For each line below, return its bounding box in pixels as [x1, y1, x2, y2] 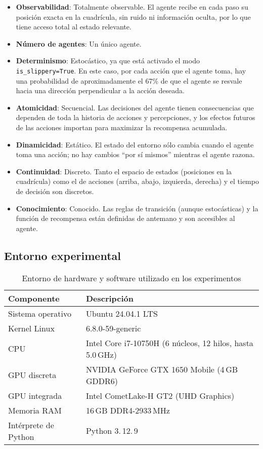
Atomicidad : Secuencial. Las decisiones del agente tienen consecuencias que [16, 102, 254, 113]
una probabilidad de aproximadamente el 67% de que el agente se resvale [16, 75, 242, 86]
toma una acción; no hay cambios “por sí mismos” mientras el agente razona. [16, 149, 255, 160]
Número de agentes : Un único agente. [16, 38, 142, 49]
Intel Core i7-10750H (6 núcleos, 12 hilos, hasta [85, 336, 253, 349]
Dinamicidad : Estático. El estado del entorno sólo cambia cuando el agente [16, 139, 254, 149]
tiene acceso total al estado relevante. [16, 21, 131, 32]
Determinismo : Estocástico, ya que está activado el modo [16, 55, 200, 66]
